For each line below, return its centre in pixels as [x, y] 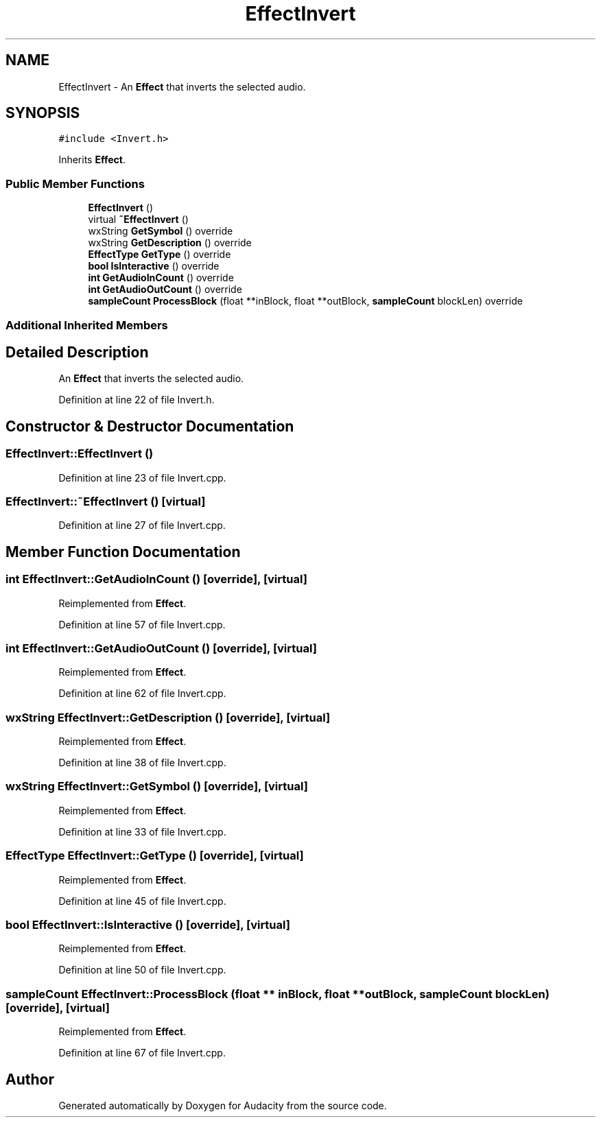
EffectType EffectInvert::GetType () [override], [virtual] [155, 856]
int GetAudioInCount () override [161, 278]
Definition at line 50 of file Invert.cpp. [142, 970]
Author [30, 1079]
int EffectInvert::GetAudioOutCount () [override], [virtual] [161, 648]
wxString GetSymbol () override [161, 231]
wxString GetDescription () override [170, 243]
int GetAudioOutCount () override [165, 289]
